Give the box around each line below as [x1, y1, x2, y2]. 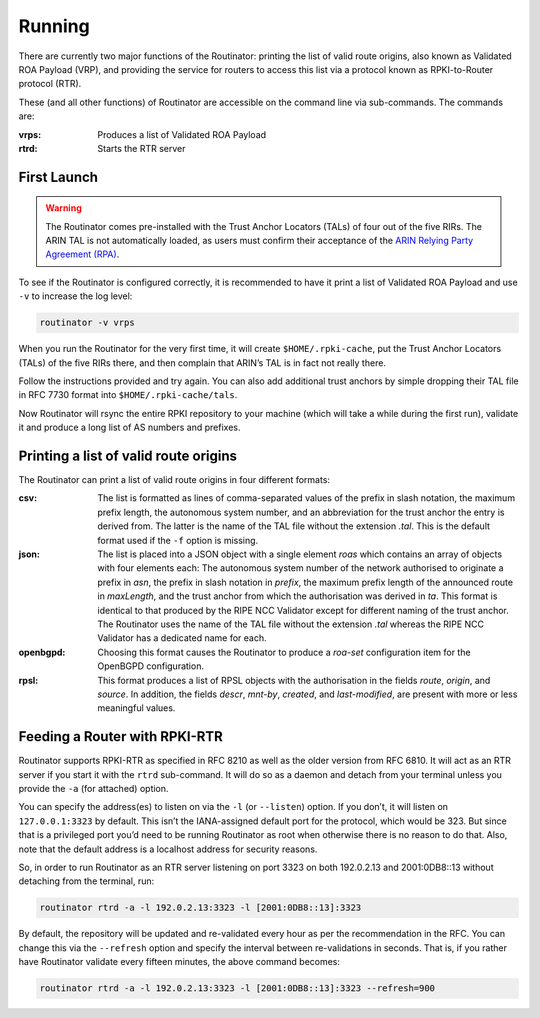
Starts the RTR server [97, 142, 186, 154]
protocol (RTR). [18, 78, 82, 90]
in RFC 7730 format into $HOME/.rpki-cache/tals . [18, 389, 238, 401]
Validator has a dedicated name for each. [97, 632, 267, 644]
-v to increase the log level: [18, 290, 133, 302]
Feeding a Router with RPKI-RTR [18, 728, 224, 745]
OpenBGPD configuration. [97, 660, 205, 672]
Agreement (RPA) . [45, 248, 120, 260]
